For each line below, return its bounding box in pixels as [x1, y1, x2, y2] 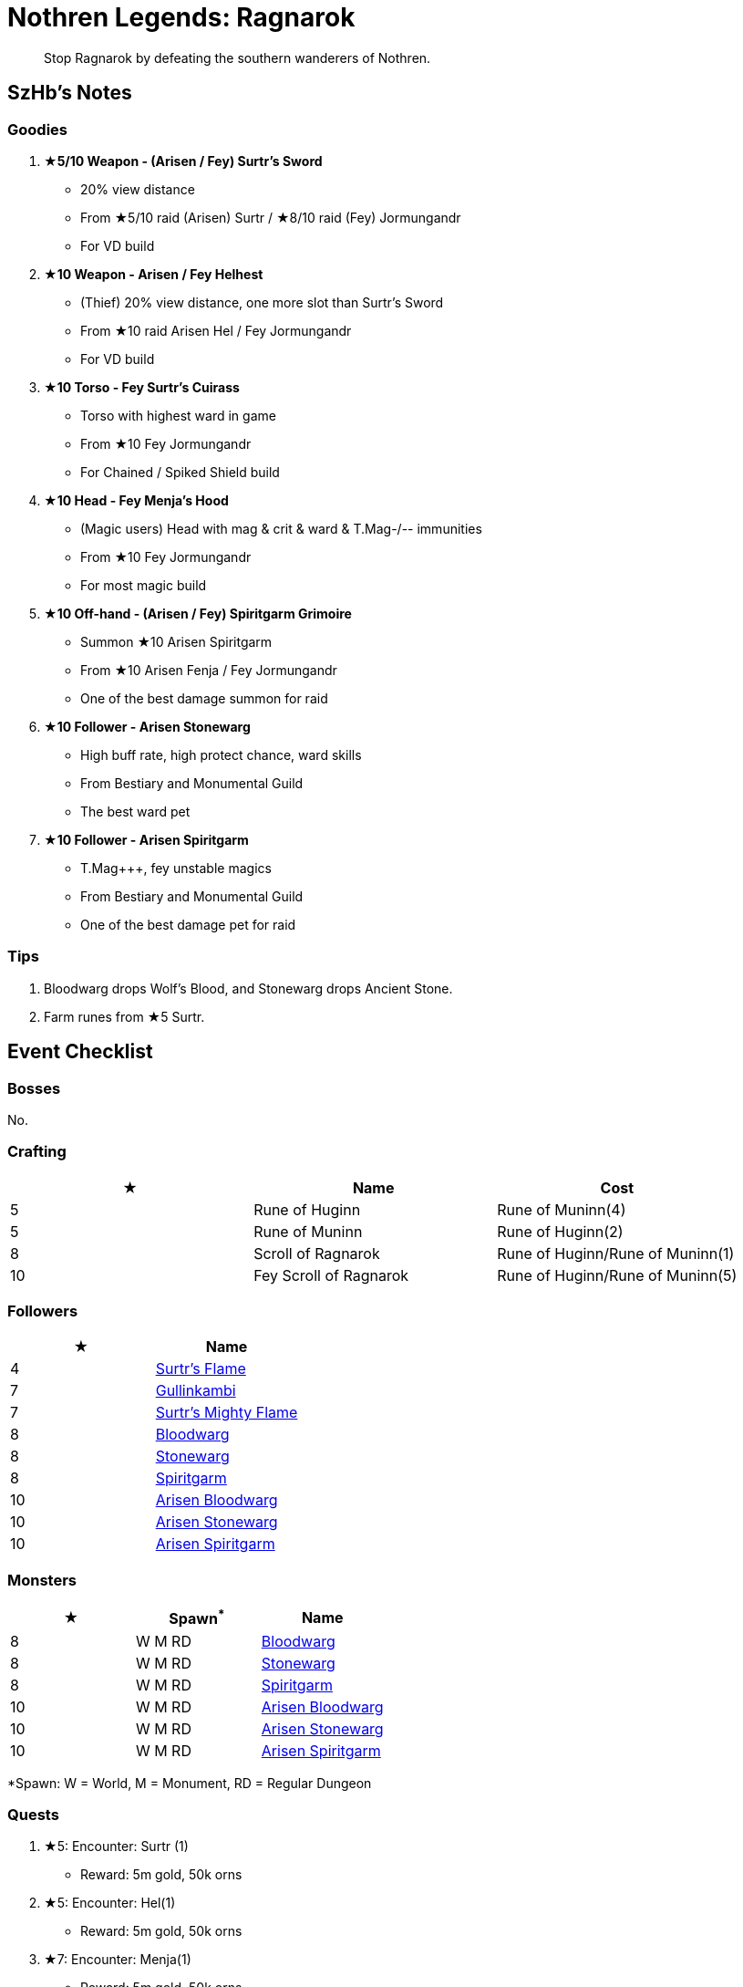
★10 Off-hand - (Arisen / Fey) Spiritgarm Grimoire [44, 605, 352, 621]
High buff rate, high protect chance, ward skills [80, 746, 362, 763]
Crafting [7, 1142, 67, 1161]
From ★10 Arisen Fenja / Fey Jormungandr [80, 661, 337, 678]
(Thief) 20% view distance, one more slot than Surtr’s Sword [80, 294, 444, 310]
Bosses [7, 1078, 61, 1098]
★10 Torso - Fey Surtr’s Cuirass [44, 379, 240, 395]
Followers [7, 1302, 78, 1321]
